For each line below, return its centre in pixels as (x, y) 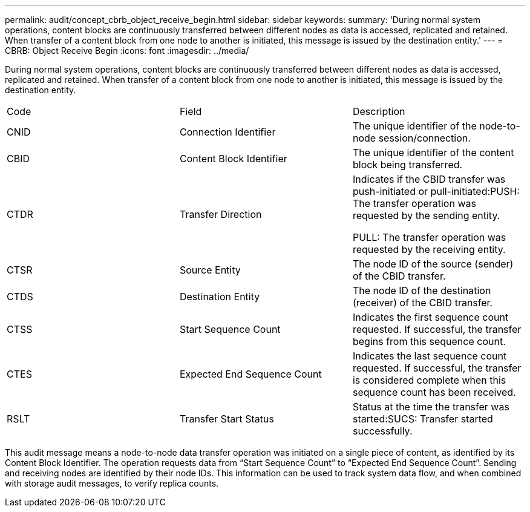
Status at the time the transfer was (431, 407)
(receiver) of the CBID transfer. (423, 303)
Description (379, 111)
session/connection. (424, 138)
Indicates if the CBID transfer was (429, 179)
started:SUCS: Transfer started (423, 419)
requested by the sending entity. (426, 215)
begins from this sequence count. (429, 341)
